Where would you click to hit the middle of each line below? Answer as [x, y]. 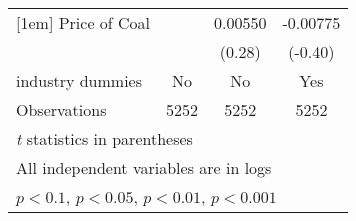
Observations [61, 109]
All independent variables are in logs [144, 167]
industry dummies [79, 80]
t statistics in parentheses [104, 138]
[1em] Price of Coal [83, 22]
